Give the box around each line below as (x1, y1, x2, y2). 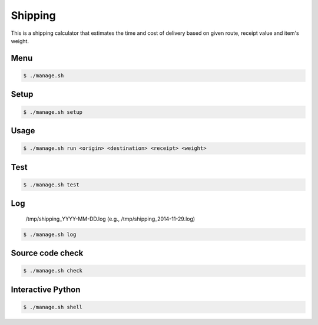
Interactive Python (11, 284, 81, 294)
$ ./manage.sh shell (23, 304, 82, 310)
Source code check (11, 248, 84, 258)
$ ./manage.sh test (23, 181, 79, 188)
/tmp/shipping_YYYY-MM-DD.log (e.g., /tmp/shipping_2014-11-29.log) (25, 215, 196, 222)
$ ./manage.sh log (23, 231, 77, 238)
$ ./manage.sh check (23, 267, 82, 274)
